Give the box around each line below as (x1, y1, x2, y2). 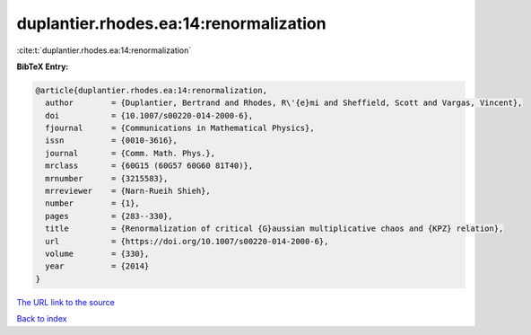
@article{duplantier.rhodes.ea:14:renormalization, (35, 85, 268, 95)
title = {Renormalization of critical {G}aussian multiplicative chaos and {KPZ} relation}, (45, 224, 504, 234)
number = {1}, (45, 198, 141, 208)
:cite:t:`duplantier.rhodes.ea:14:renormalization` (16, 45, 192, 56)
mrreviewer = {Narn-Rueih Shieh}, (45, 186, 211, 197)
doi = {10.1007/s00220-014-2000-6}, (45, 110, 254, 120)
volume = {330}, (45, 249, 150, 259)
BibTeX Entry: (16, 61, 69, 72)
